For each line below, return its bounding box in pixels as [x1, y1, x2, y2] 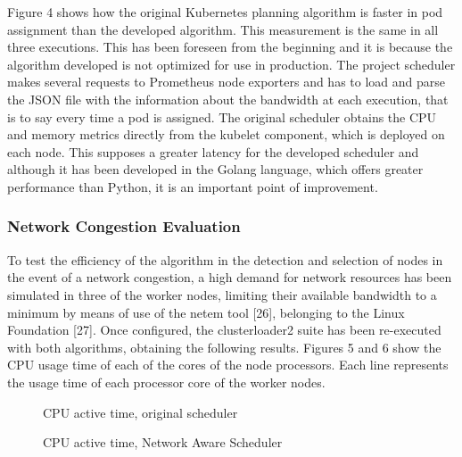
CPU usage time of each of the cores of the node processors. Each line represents [7, 355, 449, 374]
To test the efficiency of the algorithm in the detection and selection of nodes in [7, 250, 443, 269]
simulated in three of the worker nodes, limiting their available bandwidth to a [7, 285, 437, 303]
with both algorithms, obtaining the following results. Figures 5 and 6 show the [7, 337, 441, 356]
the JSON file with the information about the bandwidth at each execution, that [7, 89, 449, 108]
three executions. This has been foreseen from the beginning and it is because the [7, 37, 453, 56]
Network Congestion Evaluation [7, 215, 241, 237]
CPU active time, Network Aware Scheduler [43, 433, 283, 452]
